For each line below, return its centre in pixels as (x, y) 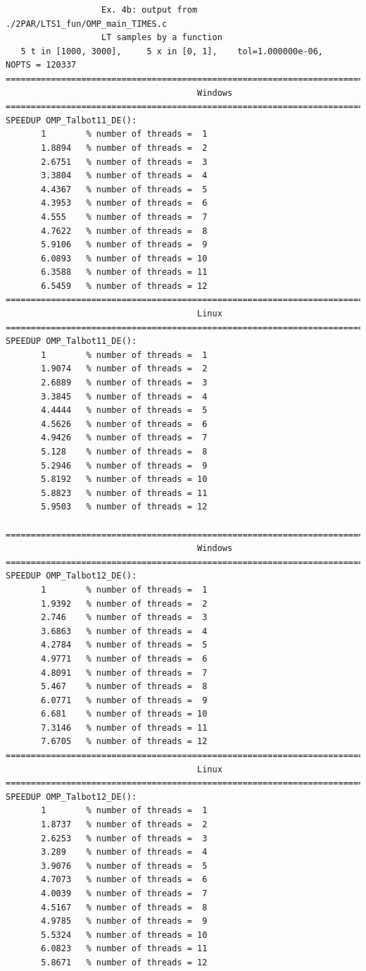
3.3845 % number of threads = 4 (124, 396)
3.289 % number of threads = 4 (124, 852)
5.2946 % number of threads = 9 (124, 465)
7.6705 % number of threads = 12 (124, 742)
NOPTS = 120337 (41, 65)
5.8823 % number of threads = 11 (124, 493)
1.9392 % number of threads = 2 (124, 604)
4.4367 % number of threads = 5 (124, 189)
